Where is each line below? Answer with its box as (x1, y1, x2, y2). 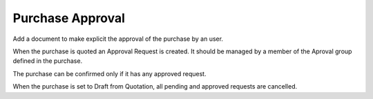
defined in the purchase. (12, 57, 83, 65)
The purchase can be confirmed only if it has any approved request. (12, 69, 207, 78)
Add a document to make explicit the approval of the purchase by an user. (12, 35, 224, 43)
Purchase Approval (12, 10, 126, 26)
